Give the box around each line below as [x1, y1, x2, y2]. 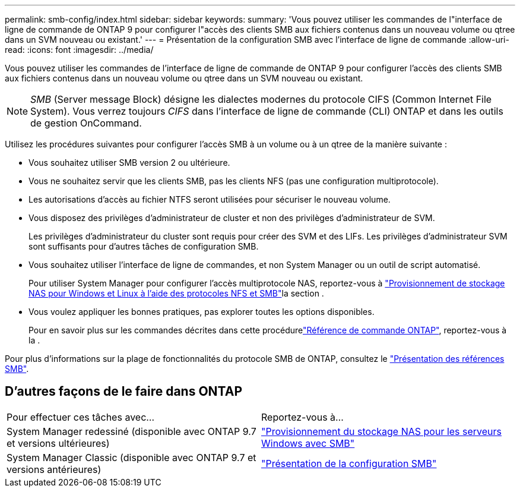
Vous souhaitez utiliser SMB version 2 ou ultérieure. [28, 157, 230, 168]
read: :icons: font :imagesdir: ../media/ [5, 45, 154, 55]
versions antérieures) [7, 463, 102, 475]
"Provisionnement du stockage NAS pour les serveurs [261, 425, 502, 437]
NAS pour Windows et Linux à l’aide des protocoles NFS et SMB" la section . [28, 288, 324, 298]
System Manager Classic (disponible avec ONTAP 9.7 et [7, 451, 256, 463]
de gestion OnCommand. [30, 117, 142, 129]
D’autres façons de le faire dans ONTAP [5, 384, 243, 399]
